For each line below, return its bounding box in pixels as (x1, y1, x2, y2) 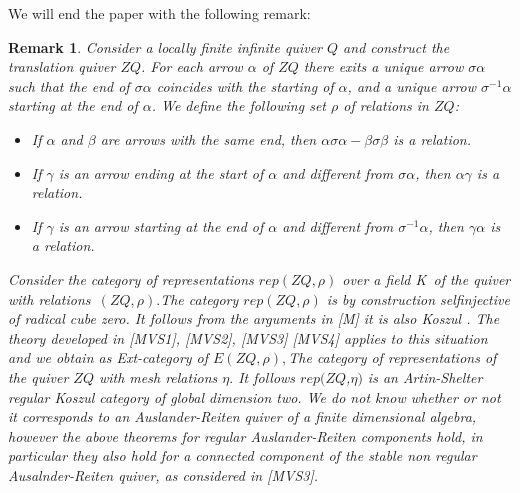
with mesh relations (98, 366, 218, 387)
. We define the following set (151, 95, 326, 116)
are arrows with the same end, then (100, 128, 317, 149)
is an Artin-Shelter (367, 366, 483, 387)
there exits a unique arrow (303, 56, 464, 77)
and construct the (343, 36, 450, 57)
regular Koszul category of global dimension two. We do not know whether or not (8, 386, 501, 407)
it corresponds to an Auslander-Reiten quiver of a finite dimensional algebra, (8, 406, 477, 427)
